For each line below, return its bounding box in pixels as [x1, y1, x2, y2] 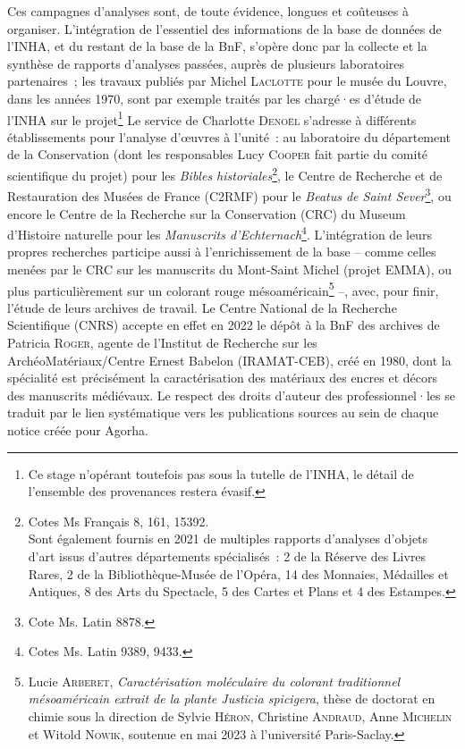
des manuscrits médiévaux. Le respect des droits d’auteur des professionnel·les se [7, 385, 455, 404]
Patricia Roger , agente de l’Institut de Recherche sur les [7, 332, 317, 351]
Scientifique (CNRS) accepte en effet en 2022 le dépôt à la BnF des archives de [7, 316, 440, 334]
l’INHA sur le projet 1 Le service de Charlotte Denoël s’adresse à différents [7, 107, 417, 129]
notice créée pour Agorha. [7, 420, 149, 439]
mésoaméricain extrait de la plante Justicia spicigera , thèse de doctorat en [28, 689, 435, 708]
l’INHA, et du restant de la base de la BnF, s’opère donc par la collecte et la [7, 37, 427, 55]
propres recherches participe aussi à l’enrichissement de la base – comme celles [7, 242, 436, 261]
